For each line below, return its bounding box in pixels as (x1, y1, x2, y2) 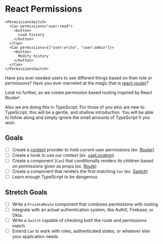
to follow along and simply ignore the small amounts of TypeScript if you (5, 114, 150, 120)
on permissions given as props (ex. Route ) (12, 163, 97, 169)
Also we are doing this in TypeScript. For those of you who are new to (5, 104, 145, 110)
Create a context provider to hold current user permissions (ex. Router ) (12, 147, 155, 152)
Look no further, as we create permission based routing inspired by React (5, 89, 152, 95)
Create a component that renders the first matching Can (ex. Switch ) (12, 168, 148, 174)
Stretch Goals (5, 188, 48, 197)
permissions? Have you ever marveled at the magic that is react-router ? (5, 80, 149, 86)
